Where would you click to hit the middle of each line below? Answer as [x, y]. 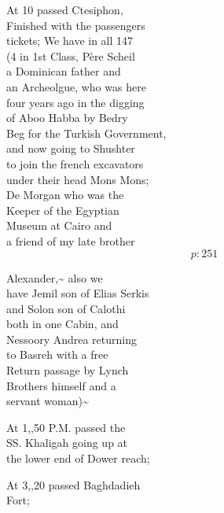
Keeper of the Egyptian [63, 210]
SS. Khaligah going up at [67, 443]
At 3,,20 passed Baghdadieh [73, 484]
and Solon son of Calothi [66, 308]
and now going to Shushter [71, 148]
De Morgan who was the [65, 195]
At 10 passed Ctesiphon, [65, 9]
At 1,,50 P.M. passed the [66, 427]
